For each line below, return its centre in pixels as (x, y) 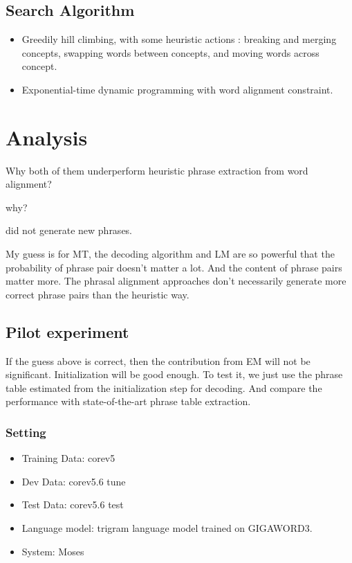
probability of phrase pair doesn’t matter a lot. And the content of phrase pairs (174, 267)
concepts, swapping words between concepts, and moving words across (170, 52)
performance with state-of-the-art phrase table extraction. (128, 401)
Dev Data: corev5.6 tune (74, 481)
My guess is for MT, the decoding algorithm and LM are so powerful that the (170, 254)
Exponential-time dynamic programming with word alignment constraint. (177, 89)
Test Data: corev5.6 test (73, 504)
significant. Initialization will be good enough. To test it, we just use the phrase (174, 374)
